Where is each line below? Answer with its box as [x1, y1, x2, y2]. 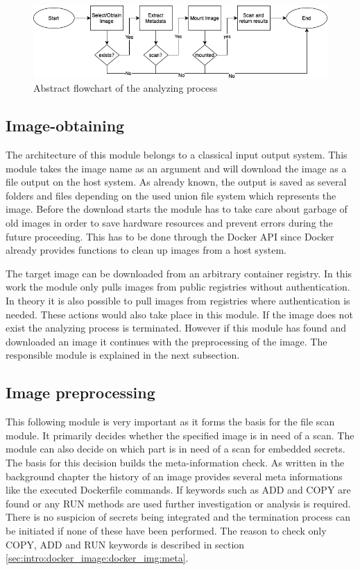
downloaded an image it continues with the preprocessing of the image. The [6, 334, 327, 348]
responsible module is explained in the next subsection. [6, 348, 240, 362]
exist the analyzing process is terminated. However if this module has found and [6, 320, 346, 335]
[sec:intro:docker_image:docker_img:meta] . [6, 551, 189, 565]
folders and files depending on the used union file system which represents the [6, 188, 336, 202]
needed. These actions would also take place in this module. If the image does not [6, 307, 353, 321]
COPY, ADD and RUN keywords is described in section [6, 537, 245, 551]
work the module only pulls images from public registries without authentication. [6, 279, 350, 294]
